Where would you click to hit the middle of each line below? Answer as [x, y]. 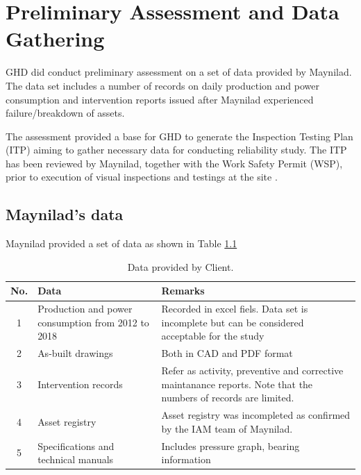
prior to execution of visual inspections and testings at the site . [142, 177]
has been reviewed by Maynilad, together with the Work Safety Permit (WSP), [174, 163]
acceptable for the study [213, 336]
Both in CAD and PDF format [227, 353]
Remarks [183, 291]
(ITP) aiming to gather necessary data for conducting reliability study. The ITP [176, 150]
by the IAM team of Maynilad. [227, 428]
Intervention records [80, 384]
